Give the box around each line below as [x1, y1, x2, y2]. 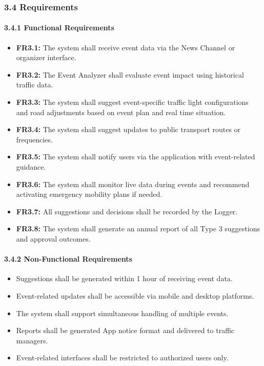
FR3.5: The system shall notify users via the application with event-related [16, 151, 255, 162]
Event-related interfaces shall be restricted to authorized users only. [16, 352, 229, 363]
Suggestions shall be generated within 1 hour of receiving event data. [16, 273, 233, 284]
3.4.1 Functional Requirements [4, 22, 114, 33]
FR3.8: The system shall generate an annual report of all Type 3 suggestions [16, 223, 260, 234]
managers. [16, 335, 48, 345]
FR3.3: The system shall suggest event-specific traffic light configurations [16, 97, 249, 107]
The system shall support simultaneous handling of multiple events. [16, 307, 229, 318]
